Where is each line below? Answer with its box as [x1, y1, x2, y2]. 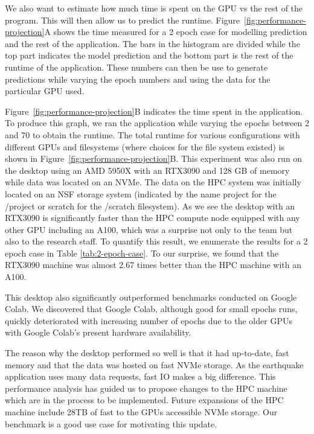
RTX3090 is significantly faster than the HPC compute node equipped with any [5, 211, 300, 224]
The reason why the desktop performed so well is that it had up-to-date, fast [5, 346, 289, 359]
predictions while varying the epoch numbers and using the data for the [5, 72, 271, 85]
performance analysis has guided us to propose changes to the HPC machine [5, 381, 287, 394]
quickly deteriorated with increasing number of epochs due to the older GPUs [5, 314, 292, 327]
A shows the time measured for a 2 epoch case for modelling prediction [44, 25, 307, 38]
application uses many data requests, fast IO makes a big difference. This [5, 370, 276, 383]
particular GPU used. [5, 85, 85, 97]
